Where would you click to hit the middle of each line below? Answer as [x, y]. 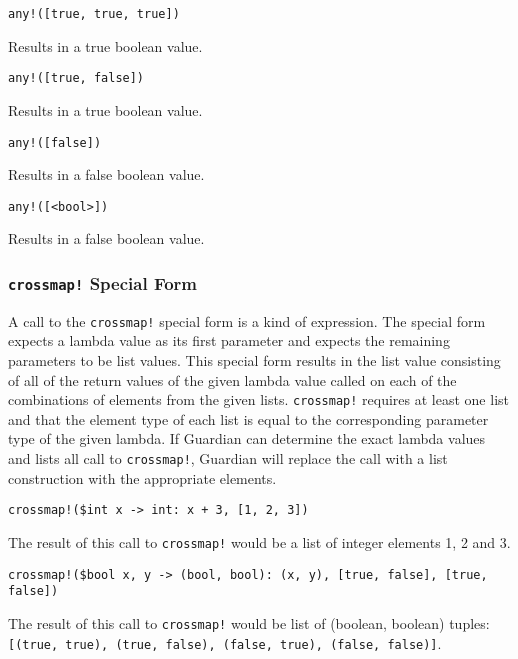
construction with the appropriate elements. [142, 477]
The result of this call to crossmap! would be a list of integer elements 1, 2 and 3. [259, 541]
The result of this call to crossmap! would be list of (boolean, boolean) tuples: [249, 622]
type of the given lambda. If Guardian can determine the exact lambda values [247, 438]
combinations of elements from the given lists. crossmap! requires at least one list [258, 399]
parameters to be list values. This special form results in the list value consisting [254, 360]
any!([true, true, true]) [94, 14]
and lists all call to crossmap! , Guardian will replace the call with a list [228, 458]
